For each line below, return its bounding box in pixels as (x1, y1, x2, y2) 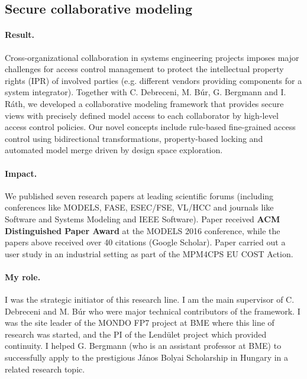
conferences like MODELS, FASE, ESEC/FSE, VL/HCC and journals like (5, 201, 274, 213)
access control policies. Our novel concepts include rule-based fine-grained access (5, 121, 296, 133)
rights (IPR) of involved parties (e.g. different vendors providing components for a (5, 74, 302, 86)
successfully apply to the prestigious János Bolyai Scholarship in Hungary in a (5, 351, 289, 364)
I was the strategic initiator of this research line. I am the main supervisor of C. (5, 293, 295, 306)
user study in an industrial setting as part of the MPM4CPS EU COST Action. (5, 247, 293, 260)
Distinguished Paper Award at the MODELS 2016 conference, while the (5, 224, 280, 237)
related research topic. (5, 362, 85, 375)
